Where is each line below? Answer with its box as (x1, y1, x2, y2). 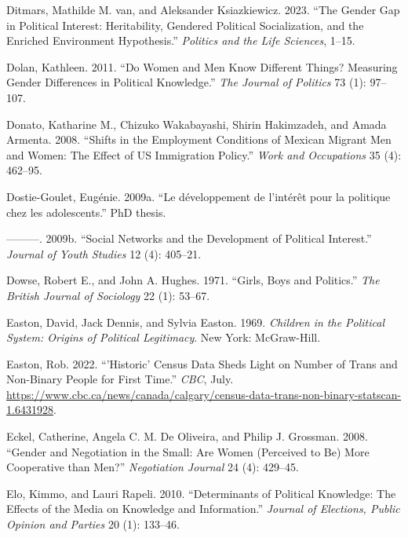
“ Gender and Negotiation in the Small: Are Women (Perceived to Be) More (6, 443, 370, 459)
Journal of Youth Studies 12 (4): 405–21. (6, 245, 202, 262)
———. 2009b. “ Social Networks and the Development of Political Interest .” (6, 230, 372, 247)
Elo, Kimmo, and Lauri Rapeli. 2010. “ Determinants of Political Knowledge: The (6, 485, 396, 501)
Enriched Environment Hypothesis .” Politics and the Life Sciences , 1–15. (6, 32, 355, 49)
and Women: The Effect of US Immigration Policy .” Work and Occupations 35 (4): (6, 146, 402, 163)
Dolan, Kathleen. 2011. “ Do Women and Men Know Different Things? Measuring (6, 58, 398, 75)
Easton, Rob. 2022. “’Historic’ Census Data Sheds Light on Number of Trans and (6, 355, 398, 371)
